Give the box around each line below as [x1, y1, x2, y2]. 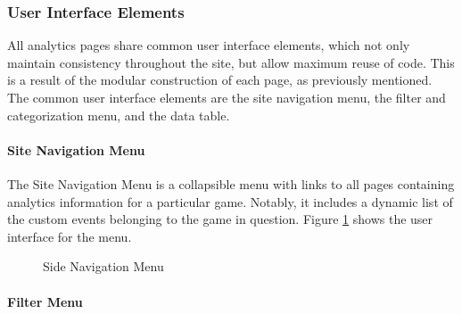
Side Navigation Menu [43, 257, 164, 276]
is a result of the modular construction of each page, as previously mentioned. [7, 70, 433, 89]
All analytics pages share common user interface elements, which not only [7, 36, 410, 54]
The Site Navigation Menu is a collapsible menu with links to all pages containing [7, 174, 455, 193]
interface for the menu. [7, 227, 132, 245]
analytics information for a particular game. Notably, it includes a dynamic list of [7, 192, 453, 211]
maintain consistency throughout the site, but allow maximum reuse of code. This [7, 53, 455, 71]
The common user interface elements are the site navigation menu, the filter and [7, 88, 446, 106]
